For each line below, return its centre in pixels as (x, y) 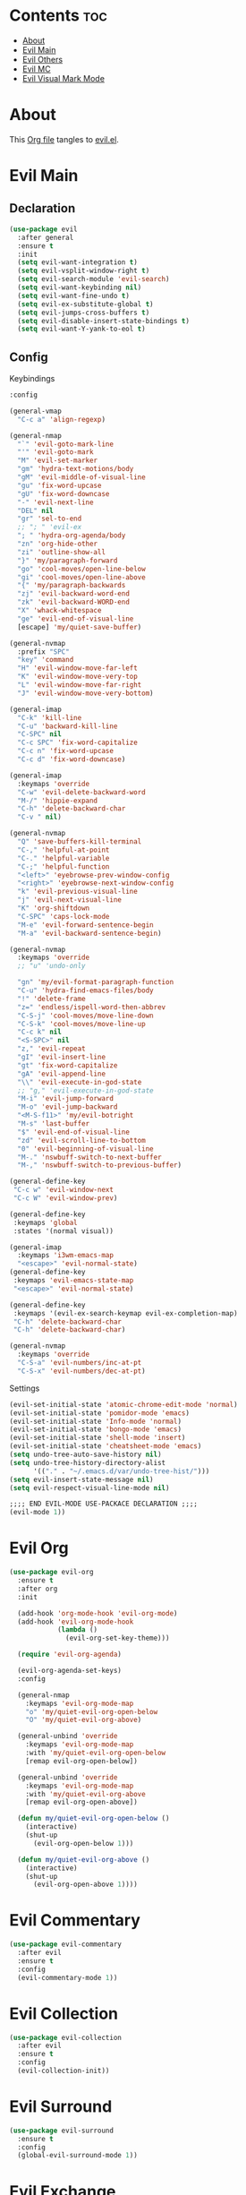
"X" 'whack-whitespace (59, 611)
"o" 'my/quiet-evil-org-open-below (92, 1711)
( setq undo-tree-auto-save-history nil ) (86, 1455)
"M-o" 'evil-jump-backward (68, 1107)
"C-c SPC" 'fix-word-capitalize (78, 743)
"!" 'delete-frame (52, 999)
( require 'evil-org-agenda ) (70, 1655)
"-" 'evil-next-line (55, 502)
